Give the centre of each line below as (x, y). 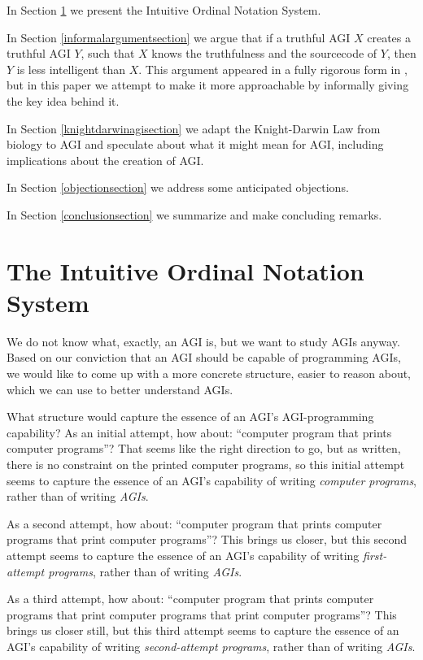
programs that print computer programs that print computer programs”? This (202, 614)
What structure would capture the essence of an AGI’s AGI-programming (190, 417)
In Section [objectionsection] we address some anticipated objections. (178, 187)
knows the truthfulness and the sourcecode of (264, 53)
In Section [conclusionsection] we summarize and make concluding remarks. (194, 214)
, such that (108, 53)
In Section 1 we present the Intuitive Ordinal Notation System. (164, 10)
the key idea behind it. (63, 100)
